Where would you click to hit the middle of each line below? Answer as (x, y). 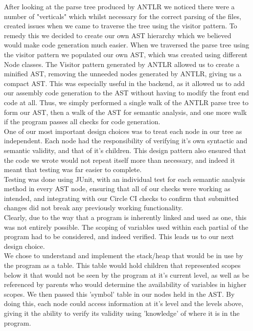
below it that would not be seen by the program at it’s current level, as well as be (126, 275)
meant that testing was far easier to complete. (73, 169)
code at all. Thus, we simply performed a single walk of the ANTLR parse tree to (126, 102)
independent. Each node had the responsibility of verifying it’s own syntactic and (126, 141)
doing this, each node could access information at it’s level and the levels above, (124, 303)
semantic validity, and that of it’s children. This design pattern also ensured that (125, 150)
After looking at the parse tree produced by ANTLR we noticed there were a (119, 6)
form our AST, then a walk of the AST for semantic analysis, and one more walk (126, 112)
